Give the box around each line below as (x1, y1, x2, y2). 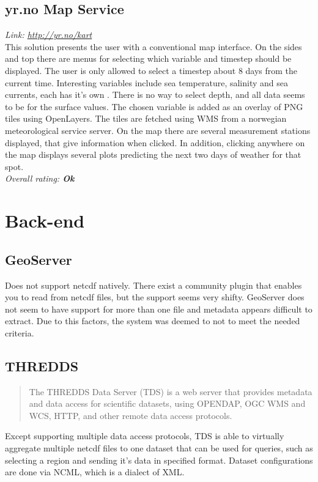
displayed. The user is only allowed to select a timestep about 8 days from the (5, 64, 298, 76)
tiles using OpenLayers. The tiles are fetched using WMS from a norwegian (5, 112, 287, 125)
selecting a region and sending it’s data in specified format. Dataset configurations (5, 453, 313, 466)
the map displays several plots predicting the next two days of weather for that (5, 148, 301, 161)
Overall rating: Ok (5, 172, 75, 185)
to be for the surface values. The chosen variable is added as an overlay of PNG (5, 100, 303, 113)
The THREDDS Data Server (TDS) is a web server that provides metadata (29, 385, 312, 398)
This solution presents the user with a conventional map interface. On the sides (5, 40, 302, 53)
